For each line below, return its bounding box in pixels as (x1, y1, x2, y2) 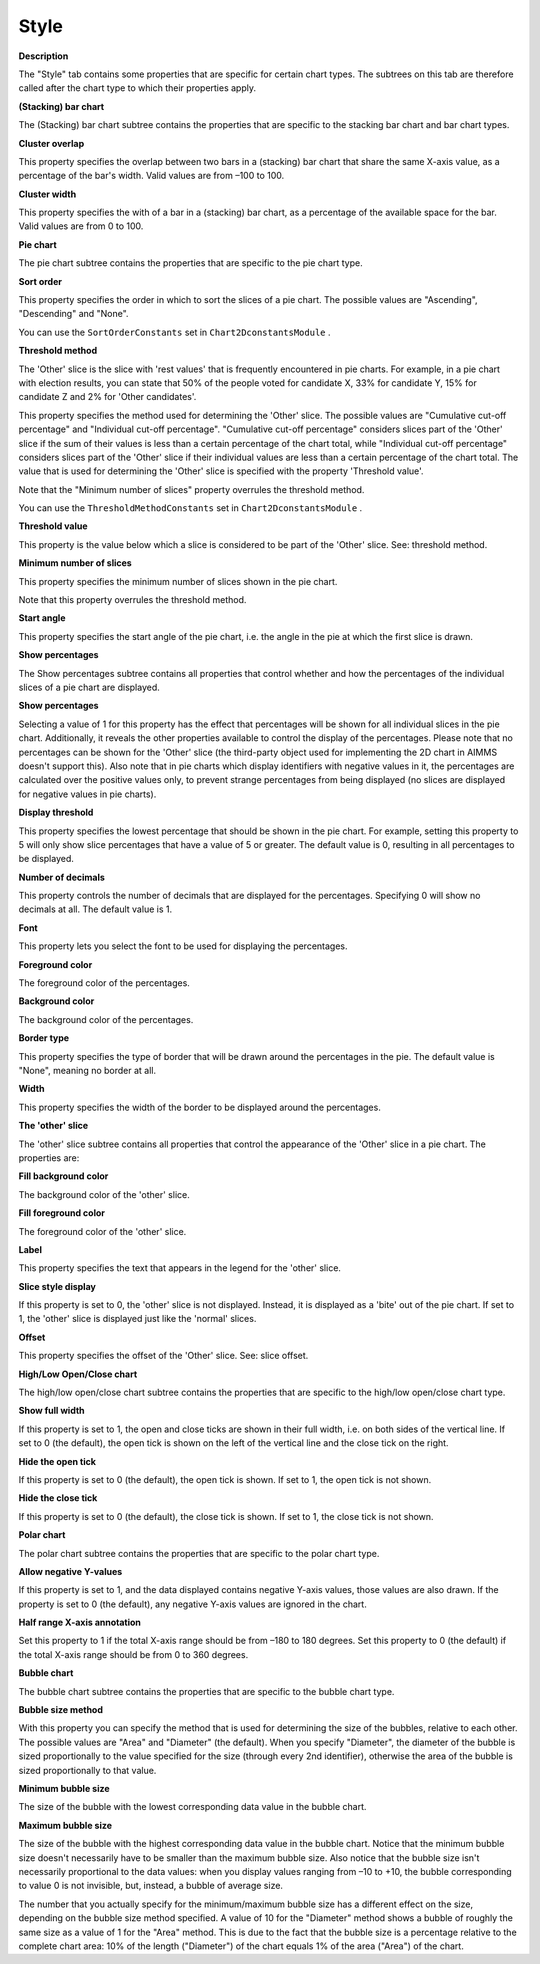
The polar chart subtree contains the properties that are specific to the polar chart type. (18, 1547, 380, 1559)
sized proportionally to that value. (18, 1764, 157, 1776)
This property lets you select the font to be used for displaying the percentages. (18, 940, 349, 952)
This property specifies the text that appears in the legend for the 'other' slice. (18, 1262, 342, 1274)
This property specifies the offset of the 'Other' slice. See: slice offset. (18, 1350, 309, 1362)
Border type (18, 1032, 70, 1044)
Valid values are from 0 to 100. (18, 220, 144, 232)
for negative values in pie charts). (18, 788, 157, 800)
